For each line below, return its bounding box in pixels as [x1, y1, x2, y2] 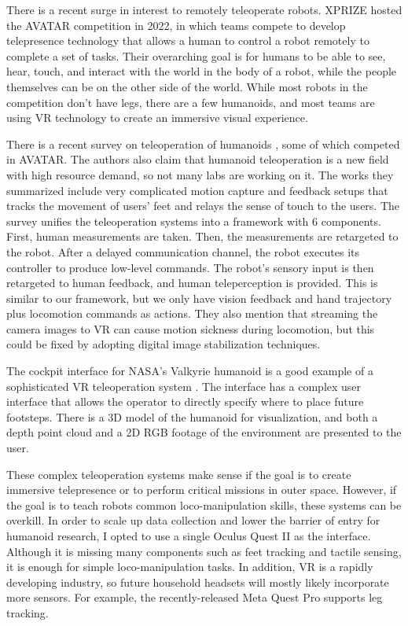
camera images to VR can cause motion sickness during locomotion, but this [6, 320, 375, 337]
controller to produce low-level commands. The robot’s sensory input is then [6, 259, 374, 275]
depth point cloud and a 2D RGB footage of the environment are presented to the [6, 424, 402, 440]
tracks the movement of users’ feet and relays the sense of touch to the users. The [6, 197, 400, 214]
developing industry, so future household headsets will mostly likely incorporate [6, 573, 389, 590]
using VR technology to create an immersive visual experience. [6, 109, 308, 126]
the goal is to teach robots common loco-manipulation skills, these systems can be [6, 496, 402, 513]
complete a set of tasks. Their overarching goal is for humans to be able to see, [6, 47, 386, 64]
